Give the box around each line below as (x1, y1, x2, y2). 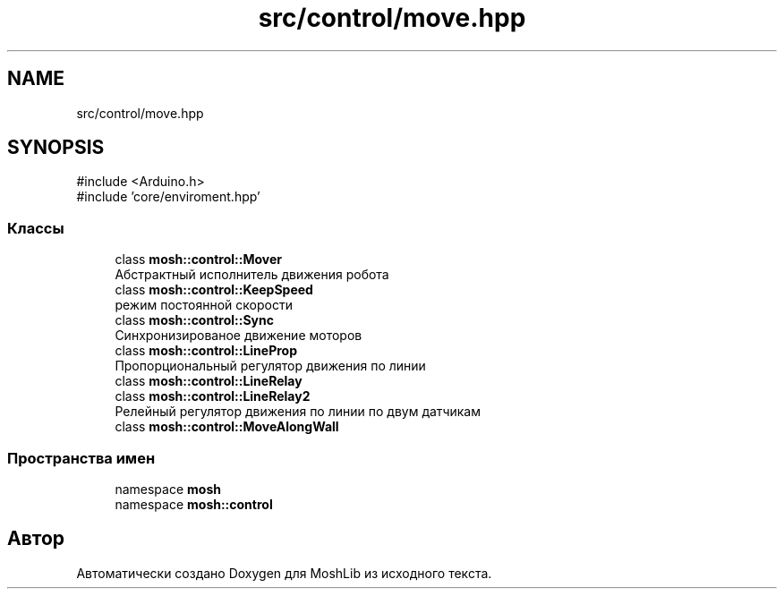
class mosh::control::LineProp (115, 343, 297, 359)
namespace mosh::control (115, 496, 273, 512)
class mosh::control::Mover (115, 251, 282, 268)
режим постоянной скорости (115, 297, 293, 313)
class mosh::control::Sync (115, 312, 274, 328)
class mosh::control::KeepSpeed (115, 282, 313, 298)
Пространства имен (7, 448, 156, 467)
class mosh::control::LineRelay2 (115, 388, 311, 404)
